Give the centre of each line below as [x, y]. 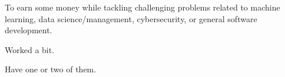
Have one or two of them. [51, 69]
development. [29, 30]
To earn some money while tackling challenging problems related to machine [142, 7]
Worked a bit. [30, 49]
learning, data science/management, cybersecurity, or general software [131, 18]
